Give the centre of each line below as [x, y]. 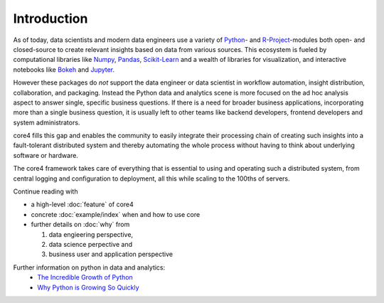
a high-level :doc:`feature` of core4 [82, 204]
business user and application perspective [111, 254]
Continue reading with [46, 191]
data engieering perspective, [91, 234]
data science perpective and [91, 244]
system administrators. [47, 122]
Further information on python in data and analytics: [89, 267]
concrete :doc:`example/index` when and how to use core [116, 214]
